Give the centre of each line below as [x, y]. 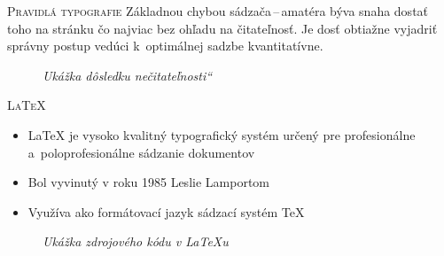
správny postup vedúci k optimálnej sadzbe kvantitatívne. [165, 46]
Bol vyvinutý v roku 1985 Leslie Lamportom [148, 182]
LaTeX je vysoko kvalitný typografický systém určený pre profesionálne [222, 134]
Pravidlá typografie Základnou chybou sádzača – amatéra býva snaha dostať [218, 11]
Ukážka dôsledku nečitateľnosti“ [128, 75]
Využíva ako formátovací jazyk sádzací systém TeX [166, 211]
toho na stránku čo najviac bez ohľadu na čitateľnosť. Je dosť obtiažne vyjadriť [222, 28]
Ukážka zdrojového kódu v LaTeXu [136, 241]
